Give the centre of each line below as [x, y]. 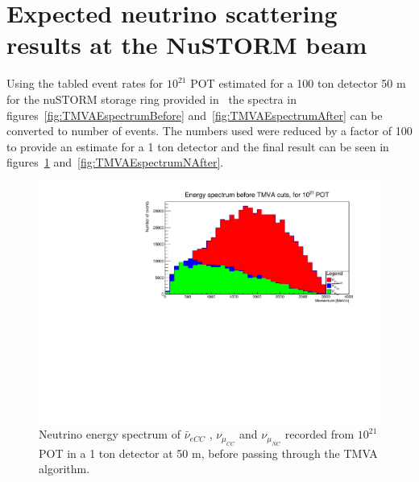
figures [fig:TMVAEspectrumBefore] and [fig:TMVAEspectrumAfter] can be [195, 115]
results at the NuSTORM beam [187, 45]
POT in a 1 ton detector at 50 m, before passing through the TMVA [208, 453]
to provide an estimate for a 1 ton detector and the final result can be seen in [198, 146]
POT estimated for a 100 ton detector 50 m [298, 83]
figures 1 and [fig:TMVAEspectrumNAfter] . [115, 162]
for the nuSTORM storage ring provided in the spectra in [151, 99]
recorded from [319, 434]
